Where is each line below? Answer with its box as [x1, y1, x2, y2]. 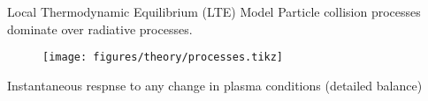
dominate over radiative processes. [7, 19, 193, 38]
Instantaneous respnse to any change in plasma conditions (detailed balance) [7, 76, 423, 94]
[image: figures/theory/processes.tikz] [42, 51, 284, 64]
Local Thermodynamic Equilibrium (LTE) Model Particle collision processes [7, 3, 421, 20]
